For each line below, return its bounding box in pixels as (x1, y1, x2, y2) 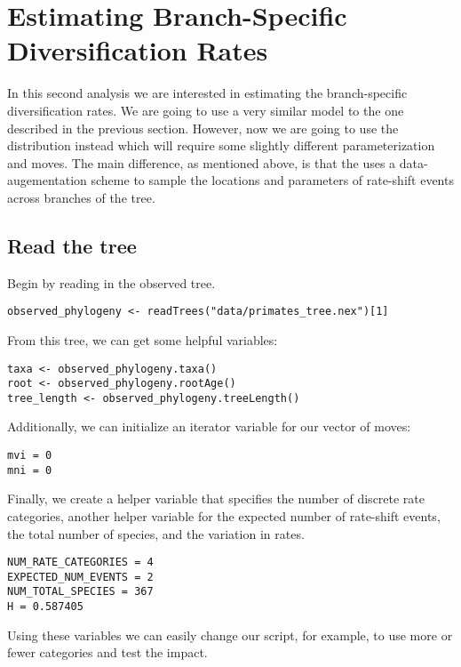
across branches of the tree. (7, 188, 155, 206)
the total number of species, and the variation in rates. (7, 524, 305, 542)
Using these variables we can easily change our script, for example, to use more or (7, 625, 453, 644)
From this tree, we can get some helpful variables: (7, 330, 278, 349)
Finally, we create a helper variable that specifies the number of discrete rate (7, 489, 425, 508)
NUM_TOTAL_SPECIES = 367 (7, 585, 154, 599)
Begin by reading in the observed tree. (7, 273, 216, 292)
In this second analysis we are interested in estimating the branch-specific (7, 84, 408, 102)
